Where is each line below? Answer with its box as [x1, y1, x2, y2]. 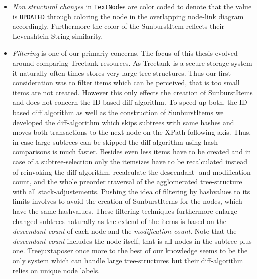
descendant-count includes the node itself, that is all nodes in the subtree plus [12, 235, 252, 246]
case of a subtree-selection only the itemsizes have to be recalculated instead [12, 156, 247, 167]
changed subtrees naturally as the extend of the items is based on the [12, 215, 226, 226]
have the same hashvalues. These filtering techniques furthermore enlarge [12, 206, 237, 216]
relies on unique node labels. [12, 265, 100, 275]
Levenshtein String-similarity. [12, 30, 103, 41]
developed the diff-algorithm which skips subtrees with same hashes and [12, 117, 234, 127]
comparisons [12, 146, 50, 157]
